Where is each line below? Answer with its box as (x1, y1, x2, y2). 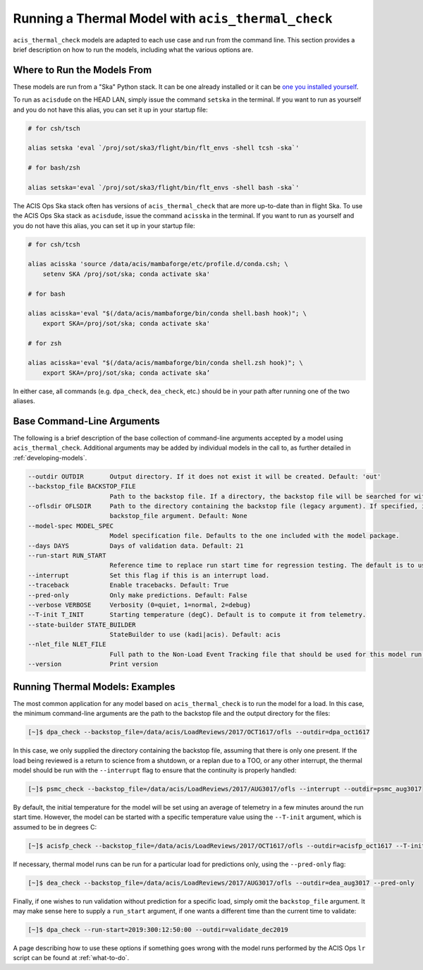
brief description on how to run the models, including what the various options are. (13, 45, 254, 54)
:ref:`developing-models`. (13, 453, 87, 462)
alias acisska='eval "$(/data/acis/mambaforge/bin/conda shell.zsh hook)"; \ (27, 359, 303, 367)
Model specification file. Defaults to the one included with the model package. (109, 532, 400, 540)
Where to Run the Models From (13, 64, 152, 76)
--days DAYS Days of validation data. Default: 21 (27, 541, 244, 550)
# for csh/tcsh (27, 240, 80, 249)
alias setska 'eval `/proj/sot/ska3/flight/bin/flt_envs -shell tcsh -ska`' (27, 144, 300, 152)
